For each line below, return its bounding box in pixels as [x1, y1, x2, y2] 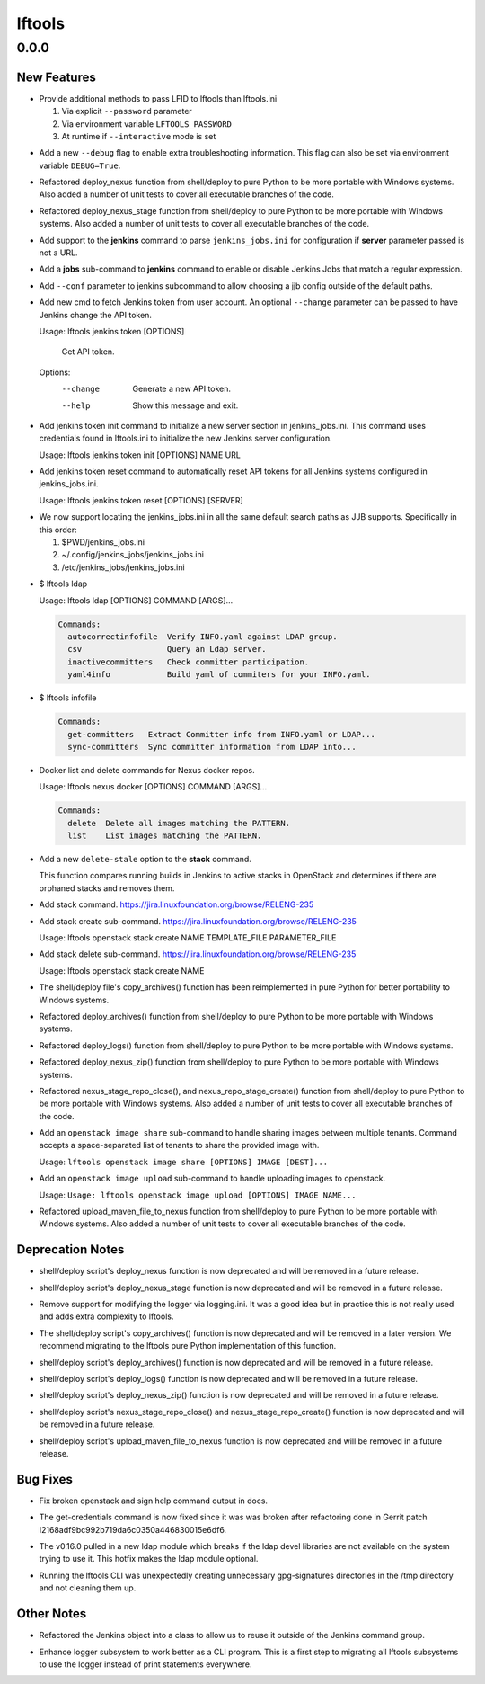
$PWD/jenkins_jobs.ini [61, 537, 145, 548]
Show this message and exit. [132, 400, 239, 411]
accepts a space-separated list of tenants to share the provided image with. [39, 1140, 320, 1151]
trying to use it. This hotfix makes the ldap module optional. [39, 1554, 259, 1564]
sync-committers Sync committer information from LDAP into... [67, 742, 357, 752]
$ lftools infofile [39, 692, 97, 703]
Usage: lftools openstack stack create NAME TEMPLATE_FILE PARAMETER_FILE [39, 931, 337, 943]
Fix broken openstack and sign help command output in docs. [39, 1495, 269, 1506]
